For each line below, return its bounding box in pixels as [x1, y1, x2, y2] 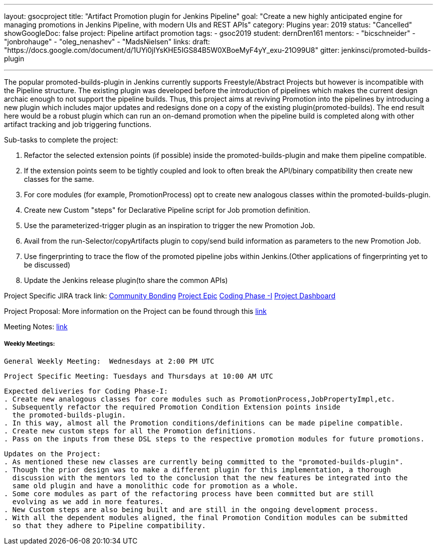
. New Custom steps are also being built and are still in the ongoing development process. [4, 505, 379, 514]
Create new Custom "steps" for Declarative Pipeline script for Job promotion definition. [24, 206, 310, 214]
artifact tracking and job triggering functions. [4, 120, 152, 129]
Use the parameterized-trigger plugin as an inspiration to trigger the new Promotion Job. [24, 221, 315, 230]
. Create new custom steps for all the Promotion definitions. [4, 426, 256, 435]
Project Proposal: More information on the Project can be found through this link [4, 307, 267, 315]
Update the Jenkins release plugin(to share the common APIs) [24, 276, 228, 284]
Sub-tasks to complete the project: [4, 136, 118, 144]
